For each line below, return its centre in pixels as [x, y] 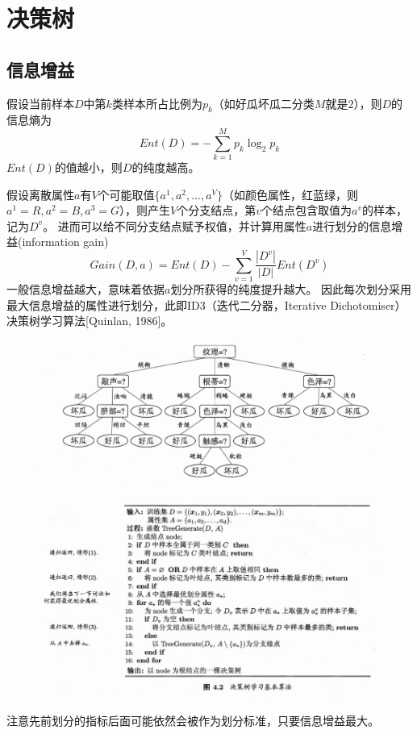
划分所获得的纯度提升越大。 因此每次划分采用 [291, 289]
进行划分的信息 [352, 225]
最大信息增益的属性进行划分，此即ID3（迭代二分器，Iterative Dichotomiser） [206, 304]
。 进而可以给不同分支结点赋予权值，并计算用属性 [175, 225]
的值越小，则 [88, 167]
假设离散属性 [40, 194]
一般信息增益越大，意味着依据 [85, 289]
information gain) [65, 242]
